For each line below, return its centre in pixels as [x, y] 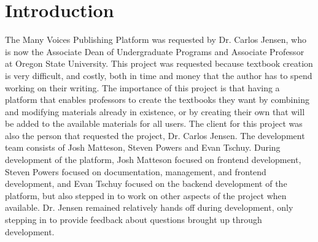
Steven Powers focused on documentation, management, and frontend [136, 171]
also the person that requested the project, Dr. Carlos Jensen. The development [155, 135]
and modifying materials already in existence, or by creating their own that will [155, 111]
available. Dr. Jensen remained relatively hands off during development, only [149, 207]
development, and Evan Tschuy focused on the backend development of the [146, 183]
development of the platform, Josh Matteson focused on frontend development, [153, 160]
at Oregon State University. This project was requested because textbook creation [159, 63]
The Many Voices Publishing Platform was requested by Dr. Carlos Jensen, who [156, 40]
